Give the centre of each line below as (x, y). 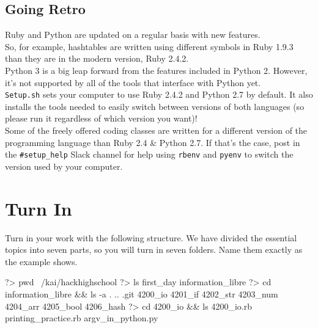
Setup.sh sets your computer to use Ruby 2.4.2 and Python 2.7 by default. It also (159, 94)
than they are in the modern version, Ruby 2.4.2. (97, 58)
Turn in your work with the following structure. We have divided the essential (151, 237)
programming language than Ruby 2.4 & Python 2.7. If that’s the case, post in (153, 142)
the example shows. (41, 261)
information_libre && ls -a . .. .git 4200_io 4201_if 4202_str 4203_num (142, 293)
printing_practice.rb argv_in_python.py (82, 318)
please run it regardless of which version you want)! (101, 118)
